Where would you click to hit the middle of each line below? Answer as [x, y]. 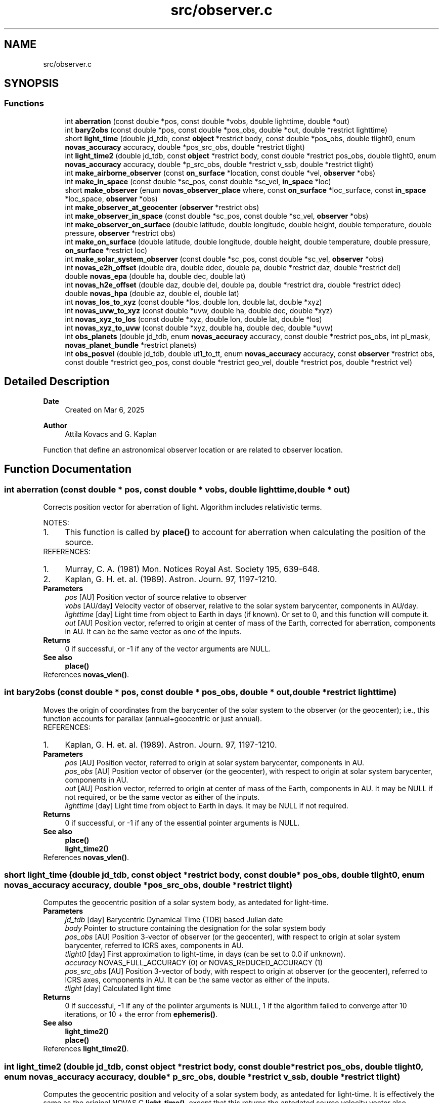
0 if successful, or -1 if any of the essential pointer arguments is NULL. [182, 823]
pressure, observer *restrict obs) [120, 233]
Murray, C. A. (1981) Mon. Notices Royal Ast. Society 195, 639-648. [192, 569]
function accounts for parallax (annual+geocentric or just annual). [153, 718]
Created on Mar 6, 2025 [105, 410]
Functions [24, 104]
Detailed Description [57, 382]
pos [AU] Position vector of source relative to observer [156, 597]
